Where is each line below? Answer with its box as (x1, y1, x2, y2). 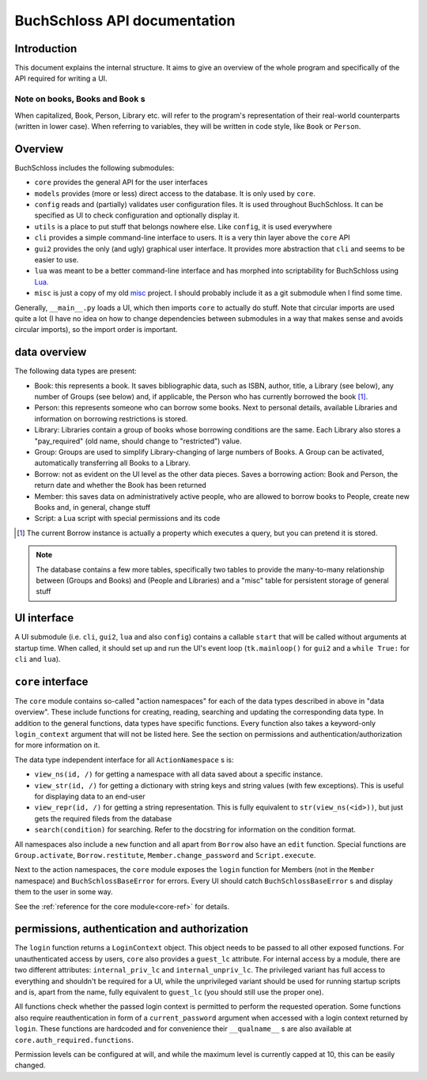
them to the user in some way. (14, 887, 114, 897)
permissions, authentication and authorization (14, 922, 249, 936)
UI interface (14, 611, 74, 625)
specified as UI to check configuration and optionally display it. (34, 210, 240, 221)
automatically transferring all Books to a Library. (34, 459, 191, 468)
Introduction (14, 42, 77, 55)
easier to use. (34, 255, 79, 265)
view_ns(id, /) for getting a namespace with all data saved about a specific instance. (34, 769, 323, 779)
